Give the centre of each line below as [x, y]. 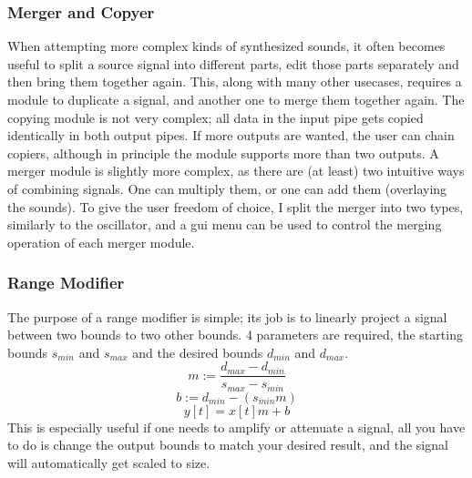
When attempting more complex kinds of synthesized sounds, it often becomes [226, 46]
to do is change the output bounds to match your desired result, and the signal [228, 445]
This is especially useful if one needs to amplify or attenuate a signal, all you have [236, 427]
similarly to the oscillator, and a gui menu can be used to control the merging [225, 224]
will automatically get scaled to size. [109, 463]
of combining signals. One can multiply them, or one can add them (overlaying [227, 188]
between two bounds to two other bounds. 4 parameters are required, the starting [235, 335]
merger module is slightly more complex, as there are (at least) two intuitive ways [236, 171]
